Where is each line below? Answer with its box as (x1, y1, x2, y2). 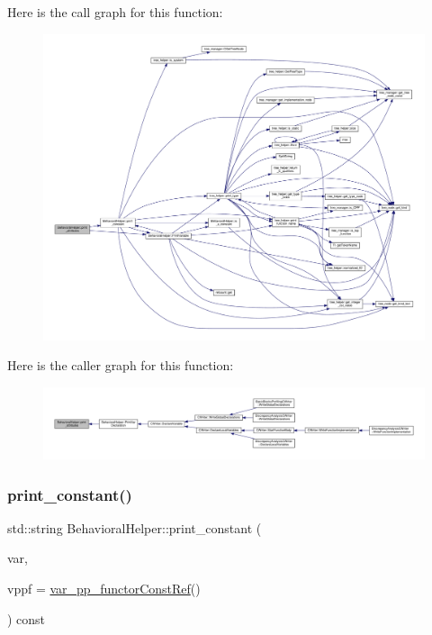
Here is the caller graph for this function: (7, 356, 234, 375)
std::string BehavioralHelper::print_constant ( (7, 518, 262, 537)
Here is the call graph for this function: (7, 3, 223, 21)
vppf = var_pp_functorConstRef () (7, 579, 201, 598)
